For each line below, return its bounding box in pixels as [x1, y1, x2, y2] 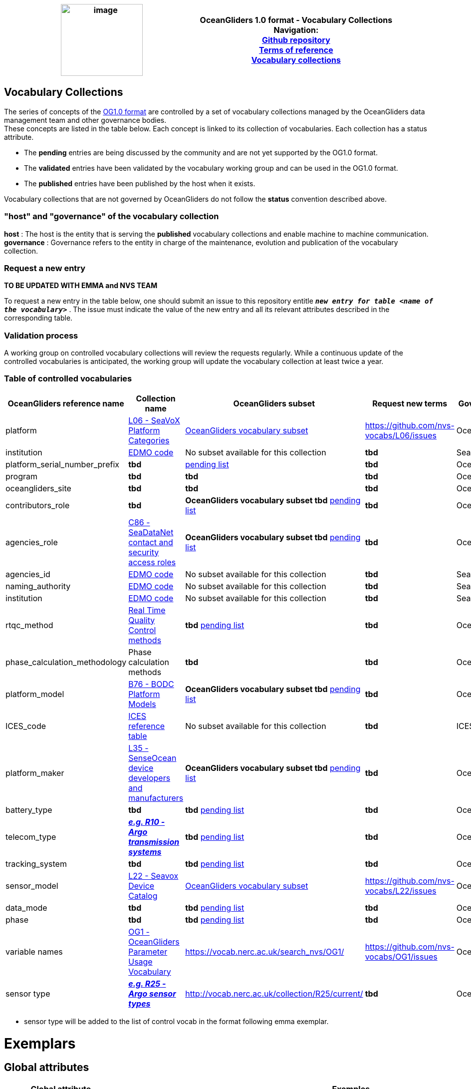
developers [128, 772, 171, 783]
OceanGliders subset [233, 398, 315, 408]
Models [128, 699, 156, 709]
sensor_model [5, 880, 58, 891]
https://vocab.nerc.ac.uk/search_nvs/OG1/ [185, 946, 344, 957]
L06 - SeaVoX [128, 415, 180, 425]
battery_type [5, 804, 52, 815]
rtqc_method [5, 620, 53, 630]
